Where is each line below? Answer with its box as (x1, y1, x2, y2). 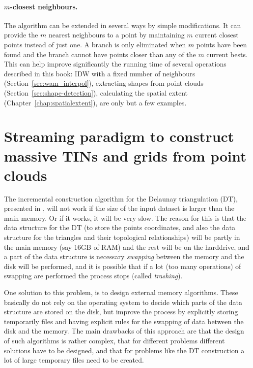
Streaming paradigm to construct (4, 126, 234, 146)
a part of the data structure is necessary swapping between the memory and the (4, 251, 244, 262)
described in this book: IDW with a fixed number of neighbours (4, 68, 196, 78)
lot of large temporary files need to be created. (4, 355, 144, 365)
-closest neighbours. (10, 1, 78, 11)
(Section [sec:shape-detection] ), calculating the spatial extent (4, 87, 188, 98)
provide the (4, 30, 38, 40)
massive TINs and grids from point (4, 145, 247, 166)
